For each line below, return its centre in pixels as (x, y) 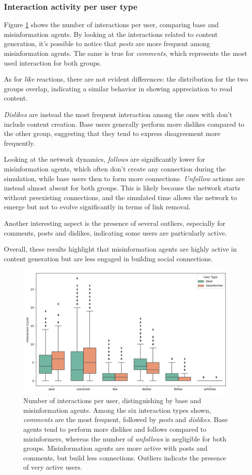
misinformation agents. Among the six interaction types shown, (117, 410)
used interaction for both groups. (53, 62)
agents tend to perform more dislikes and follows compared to (115, 429)
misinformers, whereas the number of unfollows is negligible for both (125, 438)
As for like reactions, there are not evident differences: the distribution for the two (126, 79)
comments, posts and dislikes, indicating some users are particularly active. (116, 232)
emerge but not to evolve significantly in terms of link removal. (97, 207)
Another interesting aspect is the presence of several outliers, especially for (115, 223)
